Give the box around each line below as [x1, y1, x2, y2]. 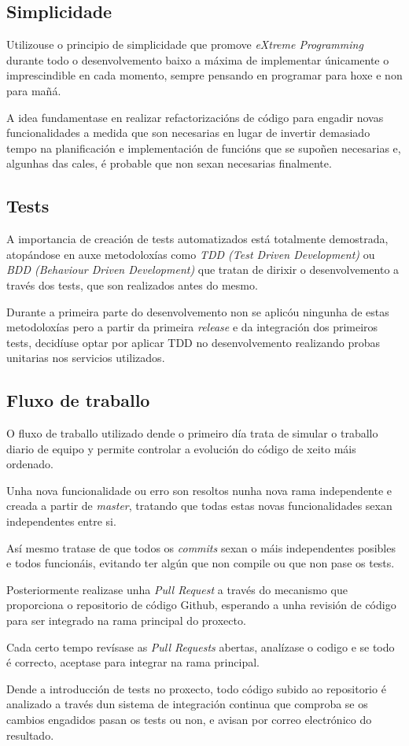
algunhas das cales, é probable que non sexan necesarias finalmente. [6, 155, 332, 172]
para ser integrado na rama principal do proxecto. [6, 612, 246, 629]
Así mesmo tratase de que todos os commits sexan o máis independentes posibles [6, 539, 396, 556]
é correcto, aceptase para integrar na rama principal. [6, 654, 260, 670]
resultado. [6, 726, 54, 743]
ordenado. [6, 456, 53, 472]
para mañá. [6, 82, 61, 98]
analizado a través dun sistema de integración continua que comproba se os [6, 696, 368, 712]
